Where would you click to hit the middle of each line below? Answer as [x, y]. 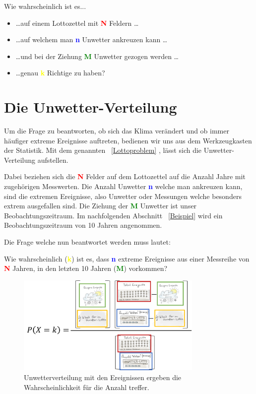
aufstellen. [53, 160]
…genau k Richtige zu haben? [60, 73]
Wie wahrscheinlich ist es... [45, 6]
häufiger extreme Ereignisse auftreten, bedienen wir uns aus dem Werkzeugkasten [128, 140]
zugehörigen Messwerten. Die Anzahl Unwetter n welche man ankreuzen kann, [123, 186]
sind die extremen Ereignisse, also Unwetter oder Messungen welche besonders [123, 196]
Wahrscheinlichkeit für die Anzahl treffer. [87, 387]
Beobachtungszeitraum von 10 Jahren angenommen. [83, 225]
